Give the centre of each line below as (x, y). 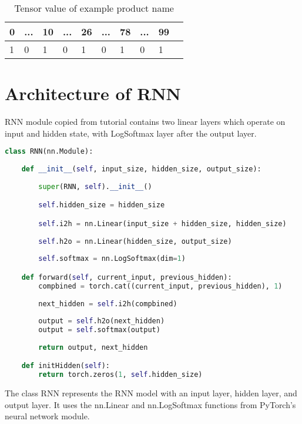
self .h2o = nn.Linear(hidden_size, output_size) (135, 241)
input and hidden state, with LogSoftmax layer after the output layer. (131, 133)
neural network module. (47, 416)
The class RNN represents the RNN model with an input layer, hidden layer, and (151, 393)
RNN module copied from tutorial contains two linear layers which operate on (145, 122)
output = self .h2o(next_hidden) (102, 321)
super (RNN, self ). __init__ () (95, 186)
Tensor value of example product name (94, 8)
